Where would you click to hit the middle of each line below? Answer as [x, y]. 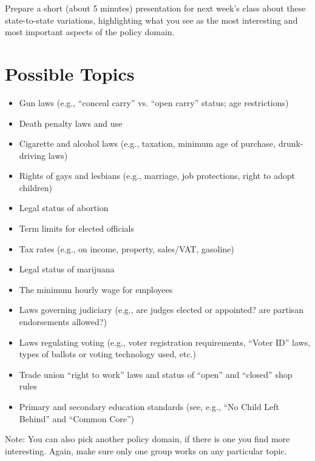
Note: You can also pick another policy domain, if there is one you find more [147, 439]
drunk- [291, 143]
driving [32, 155]
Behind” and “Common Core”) [77, 418]
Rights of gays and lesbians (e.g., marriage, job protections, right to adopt [157, 176]
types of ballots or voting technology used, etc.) [107, 354]
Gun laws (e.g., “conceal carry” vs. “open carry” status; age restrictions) [154, 102]
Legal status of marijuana [67, 269]
